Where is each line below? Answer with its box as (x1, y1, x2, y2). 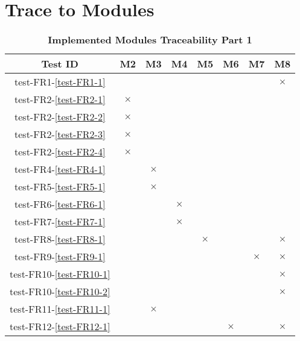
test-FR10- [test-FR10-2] (10, 284, 110, 299)
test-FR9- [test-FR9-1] (14, 249, 106, 264)
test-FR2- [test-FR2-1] (14, 92, 106, 107)
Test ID (41, 57, 78, 71)
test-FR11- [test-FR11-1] (10, 302, 110, 316)
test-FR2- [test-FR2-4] (14, 145, 106, 159)
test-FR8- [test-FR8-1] (14, 232, 106, 246)
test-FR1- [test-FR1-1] (14, 75, 106, 89)
